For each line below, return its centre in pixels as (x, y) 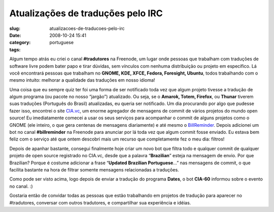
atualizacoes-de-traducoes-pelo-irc (87, 28)
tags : (15, 49)
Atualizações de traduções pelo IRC (86, 13)
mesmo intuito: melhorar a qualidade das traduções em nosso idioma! (82, 80)
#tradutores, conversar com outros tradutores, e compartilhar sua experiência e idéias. (100, 202)
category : (20, 43)
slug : (15, 28)
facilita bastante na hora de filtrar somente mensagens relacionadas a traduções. (94, 169)
